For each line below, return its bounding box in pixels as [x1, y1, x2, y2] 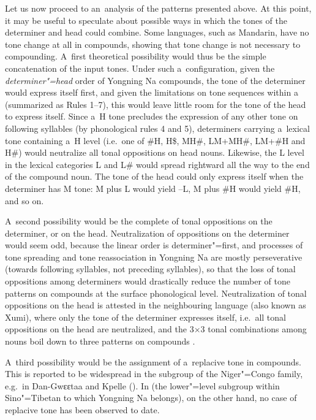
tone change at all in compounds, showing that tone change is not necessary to [5, 37, 301, 50]
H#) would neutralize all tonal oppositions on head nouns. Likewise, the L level [5, 146, 304, 159]
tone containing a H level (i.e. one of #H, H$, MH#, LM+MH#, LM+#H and [5, 134, 306, 147]
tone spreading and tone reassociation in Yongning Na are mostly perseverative [5, 250, 303, 263]
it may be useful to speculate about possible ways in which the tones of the [5, 13, 287, 26]
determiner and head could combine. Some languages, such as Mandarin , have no [5, 26, 309, 39]
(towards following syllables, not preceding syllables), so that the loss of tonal [5, 262, 296, 275]
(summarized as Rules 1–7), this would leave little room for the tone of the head [5, 97, 306, 110]
